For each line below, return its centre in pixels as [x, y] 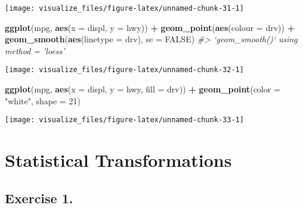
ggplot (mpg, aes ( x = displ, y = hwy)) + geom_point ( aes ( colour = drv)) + [150, 27]
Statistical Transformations [118, 160]
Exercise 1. [39, 198]
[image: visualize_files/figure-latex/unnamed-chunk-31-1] [124, 8]
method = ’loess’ [35, 50]
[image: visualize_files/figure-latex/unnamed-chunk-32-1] [124, 70]
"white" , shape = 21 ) [43, 100]
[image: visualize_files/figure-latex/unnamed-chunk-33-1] [124, 120]
